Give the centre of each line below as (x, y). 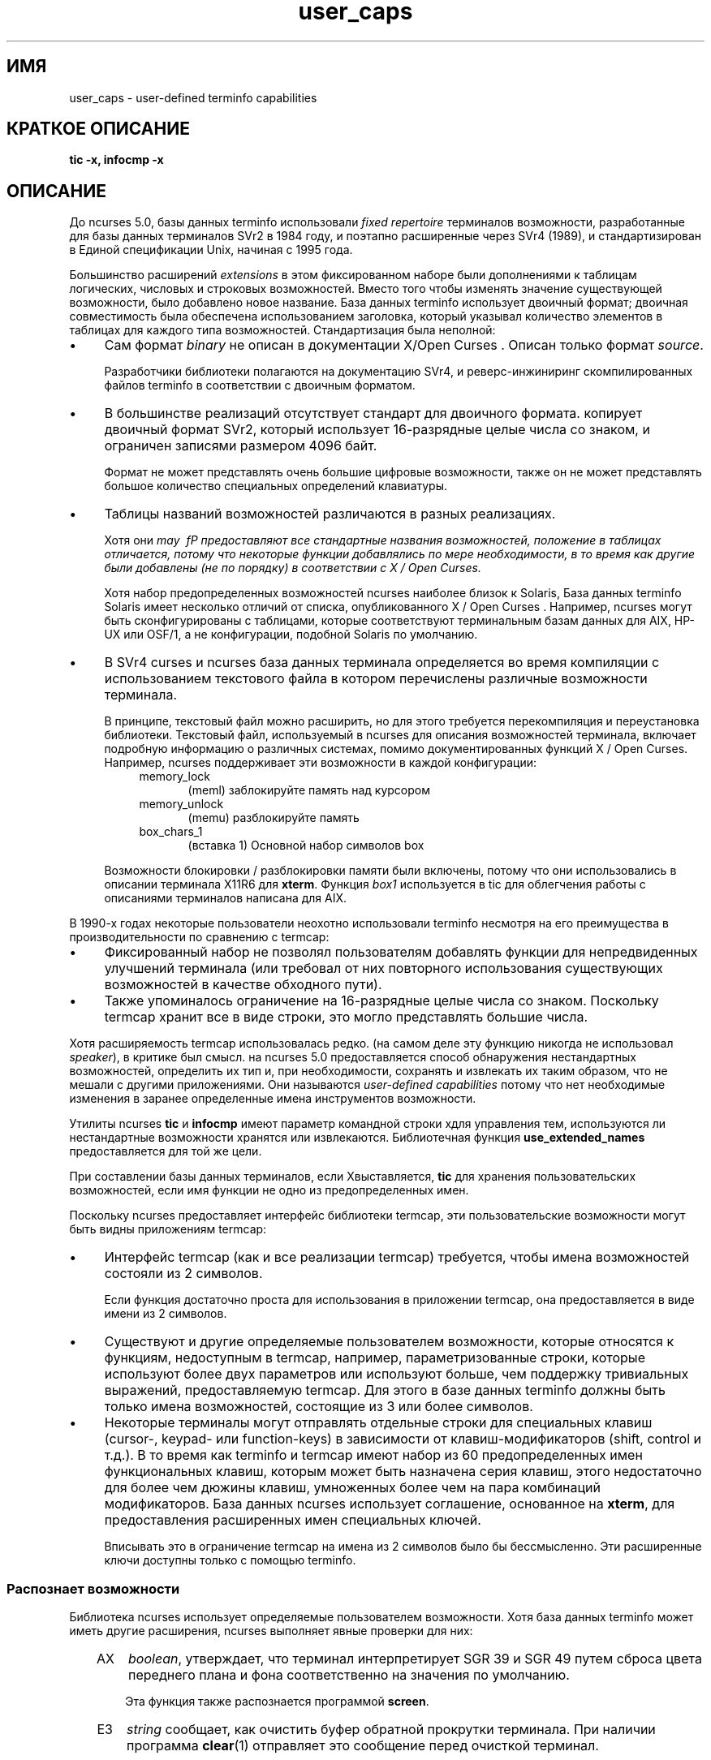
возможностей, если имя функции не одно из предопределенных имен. (269, 1190)
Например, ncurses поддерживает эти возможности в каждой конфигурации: (321, 763)
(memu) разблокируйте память (274, 818)
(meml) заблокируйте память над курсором (309, 790)
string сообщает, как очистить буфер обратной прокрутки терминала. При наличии (391, 1730)
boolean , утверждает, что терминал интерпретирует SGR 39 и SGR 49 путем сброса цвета (415, 1659)
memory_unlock (181, 804)
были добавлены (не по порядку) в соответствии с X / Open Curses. (293, 568)
